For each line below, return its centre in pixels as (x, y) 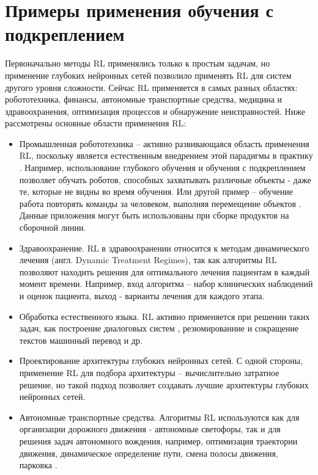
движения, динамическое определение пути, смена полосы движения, (149, 453)
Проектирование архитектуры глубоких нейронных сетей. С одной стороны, (161, 361)
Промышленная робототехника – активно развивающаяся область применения (164, 143)
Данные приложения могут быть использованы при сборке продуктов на (154, 215)
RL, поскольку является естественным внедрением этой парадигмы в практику (166, 155)
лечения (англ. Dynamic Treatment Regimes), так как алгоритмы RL (148, 260)
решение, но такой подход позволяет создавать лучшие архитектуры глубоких (164, 384)
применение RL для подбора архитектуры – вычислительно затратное (149, 372)
